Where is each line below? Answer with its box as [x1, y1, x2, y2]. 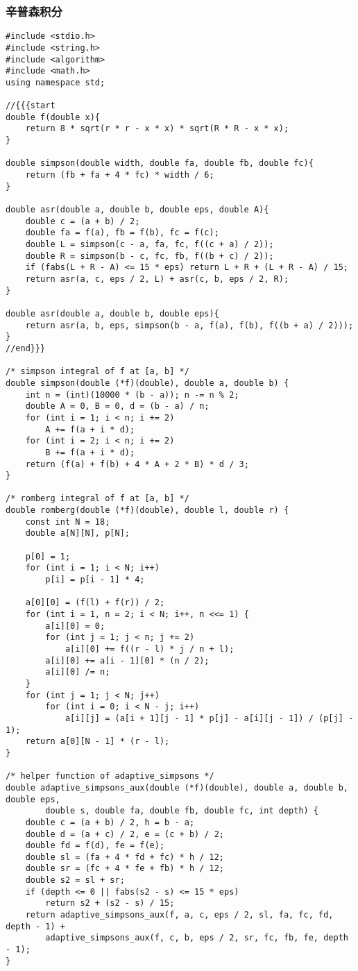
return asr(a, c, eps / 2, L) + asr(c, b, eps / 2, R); [25, 274, 289, 284]
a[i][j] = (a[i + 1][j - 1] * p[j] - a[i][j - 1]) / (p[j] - [65, 713, 354, 723]
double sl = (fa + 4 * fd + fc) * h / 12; [25, 852, 224, 862]
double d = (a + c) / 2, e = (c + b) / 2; [25, 829, 224, 839]
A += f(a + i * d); [45, 424, 135, 434]
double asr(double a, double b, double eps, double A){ [6, 205, 269, 215]
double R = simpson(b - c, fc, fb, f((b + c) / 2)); [25, 251, 274, 261]
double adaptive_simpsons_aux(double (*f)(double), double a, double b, [6, 782, 348, 793]
